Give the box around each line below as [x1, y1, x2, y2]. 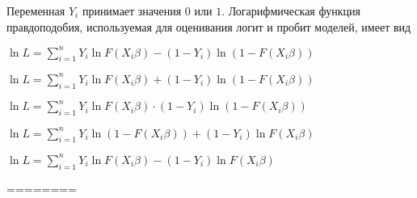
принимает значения [82, 2, 182, 19]
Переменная [6, 2, 65, 19]
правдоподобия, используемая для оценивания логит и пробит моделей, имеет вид [6, 18, 411, 35]
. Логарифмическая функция [221, 2, 360, 19]
